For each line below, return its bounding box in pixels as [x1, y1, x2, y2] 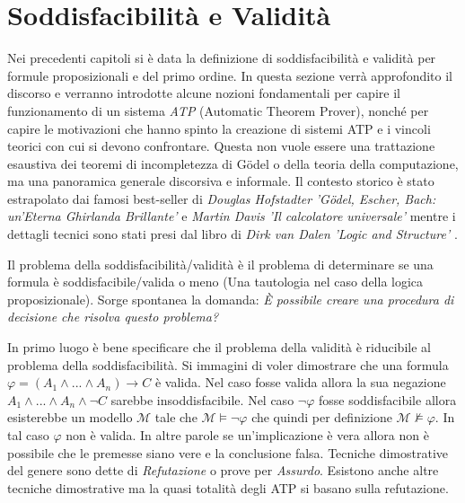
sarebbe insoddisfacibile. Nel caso [110, 390, 294, 409]
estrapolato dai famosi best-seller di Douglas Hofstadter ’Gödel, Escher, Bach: [7, 189, 436, 207]
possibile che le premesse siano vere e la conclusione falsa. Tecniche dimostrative [7, 443, 449, 462]
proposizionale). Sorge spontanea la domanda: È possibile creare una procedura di [7, 289, 454, 308]
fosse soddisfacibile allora [318, 390, 457, 409]
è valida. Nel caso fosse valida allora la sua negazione [154, 373, 446, 392]
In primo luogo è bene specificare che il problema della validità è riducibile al [7, 338, 431, 357]
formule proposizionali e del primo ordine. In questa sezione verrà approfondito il [7, 66, 452, 84]
